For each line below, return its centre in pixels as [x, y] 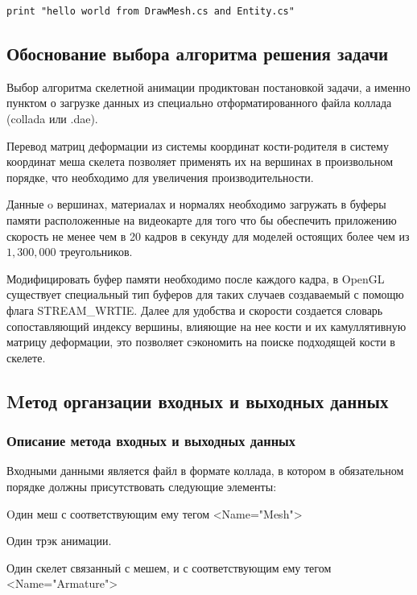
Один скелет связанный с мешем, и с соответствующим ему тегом [169, 567]
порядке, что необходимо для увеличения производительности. [160, 177]
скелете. [26, 357]
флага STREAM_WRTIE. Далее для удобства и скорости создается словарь [195, 310]
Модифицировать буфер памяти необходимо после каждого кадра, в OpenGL [196, 278]
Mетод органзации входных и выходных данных [198, 401]
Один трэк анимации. [59, 541]
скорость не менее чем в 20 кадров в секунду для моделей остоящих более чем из [208, 236]
